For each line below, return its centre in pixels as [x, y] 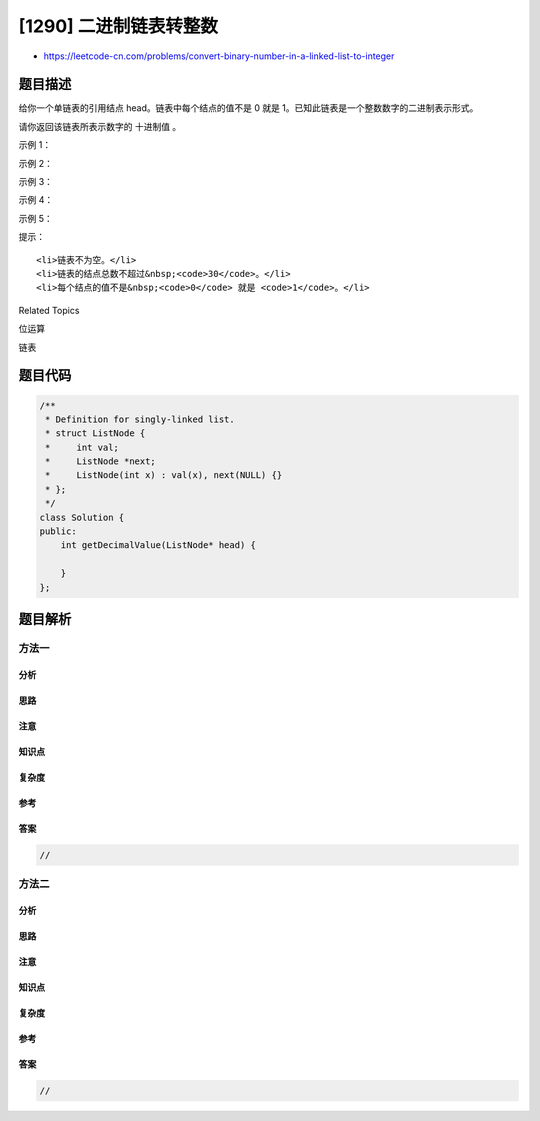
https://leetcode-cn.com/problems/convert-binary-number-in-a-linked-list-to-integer [219, 56]
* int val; [82, 447]
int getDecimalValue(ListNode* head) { [158, 545]
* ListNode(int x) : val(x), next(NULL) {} [164, 475]
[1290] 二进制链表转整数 [118, 26]
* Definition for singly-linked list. [140, 419]
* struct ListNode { [95, 433]
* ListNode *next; [101, 461]
